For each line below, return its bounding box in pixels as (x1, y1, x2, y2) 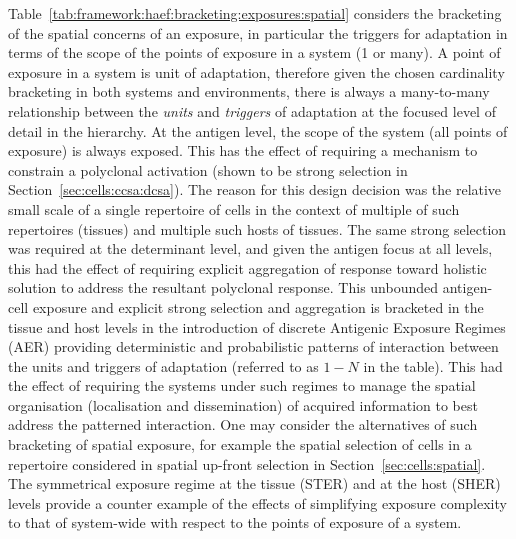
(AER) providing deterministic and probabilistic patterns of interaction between (8, 336, 499, 357)
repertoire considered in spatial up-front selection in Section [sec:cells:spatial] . (8, 453, 486, 474)
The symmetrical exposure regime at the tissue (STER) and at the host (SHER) (8, 473, 501, 494)
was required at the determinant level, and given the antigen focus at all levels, (8, 238, 493, 259)
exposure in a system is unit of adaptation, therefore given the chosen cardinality (8, 61, 505, 82)
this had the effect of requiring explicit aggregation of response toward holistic (8, 257, 487, 278)
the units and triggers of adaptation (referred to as (8, 355, 319, 376)
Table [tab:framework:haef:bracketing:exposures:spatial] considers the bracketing (8, 3, 502, 23)
